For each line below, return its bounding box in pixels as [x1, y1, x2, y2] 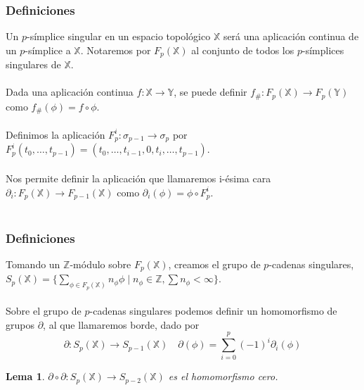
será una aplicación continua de [223, 29, 359, 44]
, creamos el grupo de [168, 256, 261, 271]
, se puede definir [174, 84, 247, 99]
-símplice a [25, 42, 71, 57]
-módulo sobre [70, 256, 131, 271]
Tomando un [6, 256, 60, 271]
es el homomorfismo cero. [168, 369, 278, 384]
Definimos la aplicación [6, 127, 105, 141]
